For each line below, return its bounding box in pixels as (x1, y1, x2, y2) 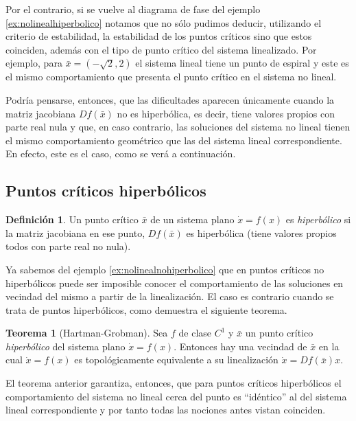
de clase (178, 326, 212, 340)
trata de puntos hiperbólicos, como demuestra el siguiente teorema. (5, 302, 287, 317)
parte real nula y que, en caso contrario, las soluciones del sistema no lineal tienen (5, 120, 351, 134)
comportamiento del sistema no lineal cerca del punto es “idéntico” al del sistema (5, 389, 347, 403)
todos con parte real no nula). (5, 239, 131, 253)
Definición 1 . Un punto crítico (5, 212, 139, 227)
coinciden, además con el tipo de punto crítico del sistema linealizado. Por (5, 42, 317, 56)
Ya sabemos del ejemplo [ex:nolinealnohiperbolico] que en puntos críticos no (5, 262, 324, 276)
